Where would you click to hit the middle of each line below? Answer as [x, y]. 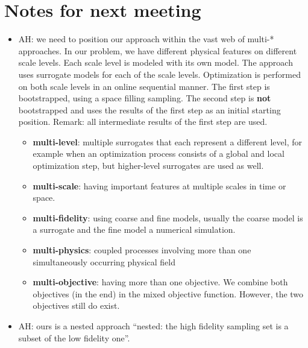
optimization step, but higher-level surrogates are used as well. [148, 166]
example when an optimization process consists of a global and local [159, 153]
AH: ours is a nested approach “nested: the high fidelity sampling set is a [153, 326]
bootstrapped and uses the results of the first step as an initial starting [149, 109]
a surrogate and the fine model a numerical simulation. [134, 229]
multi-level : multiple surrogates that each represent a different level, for [168, 141]
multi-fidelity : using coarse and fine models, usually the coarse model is [168, 217]
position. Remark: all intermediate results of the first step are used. [143, 122]
